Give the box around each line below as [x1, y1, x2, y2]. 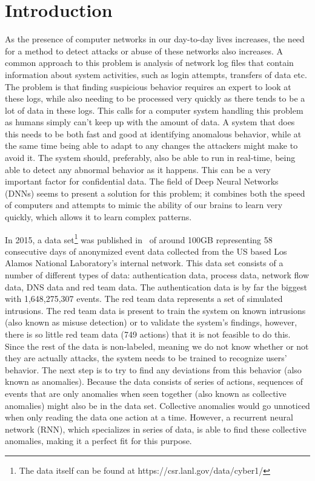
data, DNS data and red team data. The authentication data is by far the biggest [5, 280, 307, 293]
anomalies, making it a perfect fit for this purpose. [5, 434, 192, 447]
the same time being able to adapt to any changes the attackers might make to [5, 139, 298, 152]
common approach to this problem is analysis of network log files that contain [5, 56, 294, 69]
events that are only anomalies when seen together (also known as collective [5, 387, 287, 399]
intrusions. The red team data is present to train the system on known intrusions [5, 304, 306, 316]
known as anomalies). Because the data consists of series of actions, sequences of [5, 375, 303, 388]
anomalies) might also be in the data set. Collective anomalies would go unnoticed [5, 399, 310, 411]
